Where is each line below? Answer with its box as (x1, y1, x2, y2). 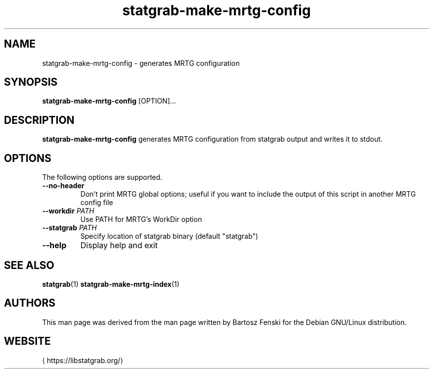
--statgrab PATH (42, 223, 97, 232)
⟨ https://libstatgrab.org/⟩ (42, 356, 123, 365)
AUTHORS (4, 297, 56, 310)
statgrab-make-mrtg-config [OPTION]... (42, 97, 176, 106)
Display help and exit (80, 240, 158, 251)
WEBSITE (4, 335, 51, 348)
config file (80, 198, 113, 207)
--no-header (42, 181, 85, 190)
